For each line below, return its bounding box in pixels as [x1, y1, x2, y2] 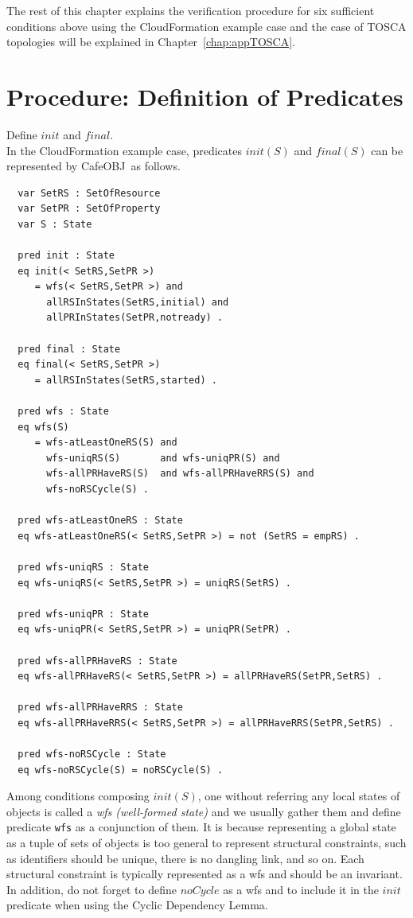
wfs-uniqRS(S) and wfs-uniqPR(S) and [46, 452, 280, 464]
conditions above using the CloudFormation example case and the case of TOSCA [6, 18, 407, 34]
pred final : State [18, 343, 121, 355]
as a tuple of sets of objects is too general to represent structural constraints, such [6, 834, 407, 851]
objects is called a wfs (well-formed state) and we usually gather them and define [6, 803, 401, 819]
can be [371, 142, 403, 158]
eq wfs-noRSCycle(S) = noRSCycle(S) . [18, 764, 224, 776]
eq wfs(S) [18, 421, 69, 433]
